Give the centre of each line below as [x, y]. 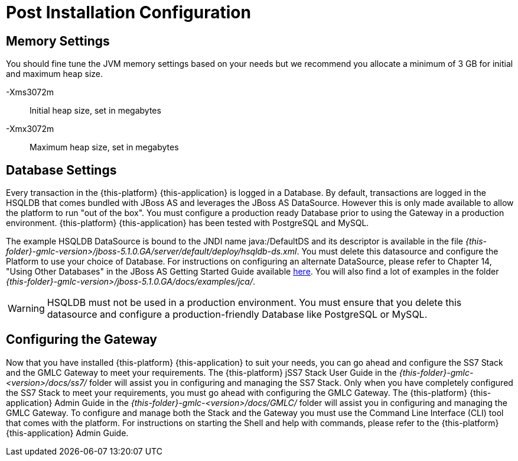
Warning [26, 309]
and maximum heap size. [54, 74]
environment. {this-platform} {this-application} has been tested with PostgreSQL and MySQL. [188, 223]
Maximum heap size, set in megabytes [104, 147]
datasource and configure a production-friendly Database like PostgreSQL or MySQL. [237, 315]
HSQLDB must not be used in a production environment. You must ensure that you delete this [254, 303]
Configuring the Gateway [82, 340]
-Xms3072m [30, 92]
